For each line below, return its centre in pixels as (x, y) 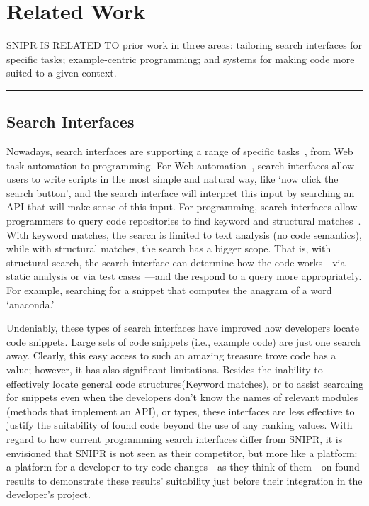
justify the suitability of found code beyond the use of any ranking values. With (180, 425)
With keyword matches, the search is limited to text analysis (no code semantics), (184, 234)
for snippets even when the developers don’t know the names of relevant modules (182, 397)
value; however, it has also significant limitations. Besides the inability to (165, 370)
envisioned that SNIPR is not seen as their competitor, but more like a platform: (182, 452)
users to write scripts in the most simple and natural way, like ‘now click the (172, 179)
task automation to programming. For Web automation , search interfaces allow (181, 165)
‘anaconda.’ (30, 304)
